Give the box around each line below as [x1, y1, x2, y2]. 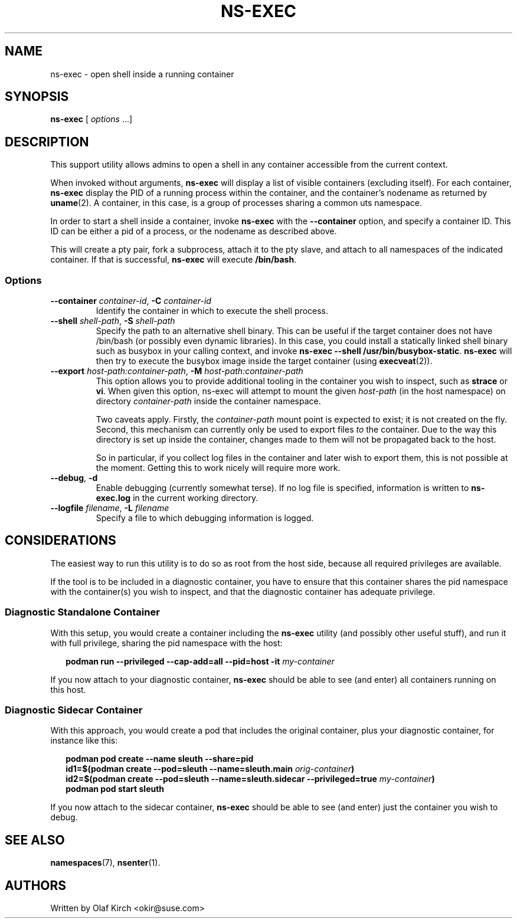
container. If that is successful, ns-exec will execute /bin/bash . [50, 254, 297, 265]
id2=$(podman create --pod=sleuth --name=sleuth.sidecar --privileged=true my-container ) [66, 774, 435, 784]
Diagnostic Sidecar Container [5, 704, 143, 716]
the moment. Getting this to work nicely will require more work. [96, 463, 341, 473]
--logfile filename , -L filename [50, 503, 169, 513]
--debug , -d [50, 473, 98, 483]
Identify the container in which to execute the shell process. [96, 306, 329, 316]
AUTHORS [5, 878, 67, 893]
